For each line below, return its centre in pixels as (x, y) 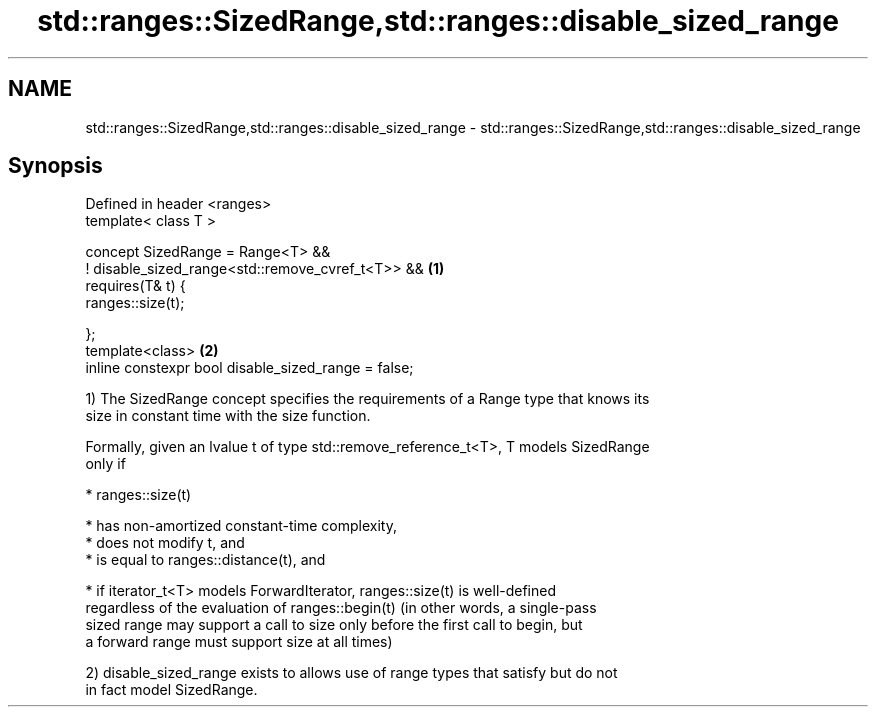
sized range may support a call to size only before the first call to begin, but (334, 625)
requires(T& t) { (135, 286)
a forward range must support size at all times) (239, 642)
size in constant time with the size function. (228, 416)
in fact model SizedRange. (171, 690)
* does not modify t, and (165, 543)
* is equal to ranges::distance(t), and (205, 560)
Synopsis (55, 166)
